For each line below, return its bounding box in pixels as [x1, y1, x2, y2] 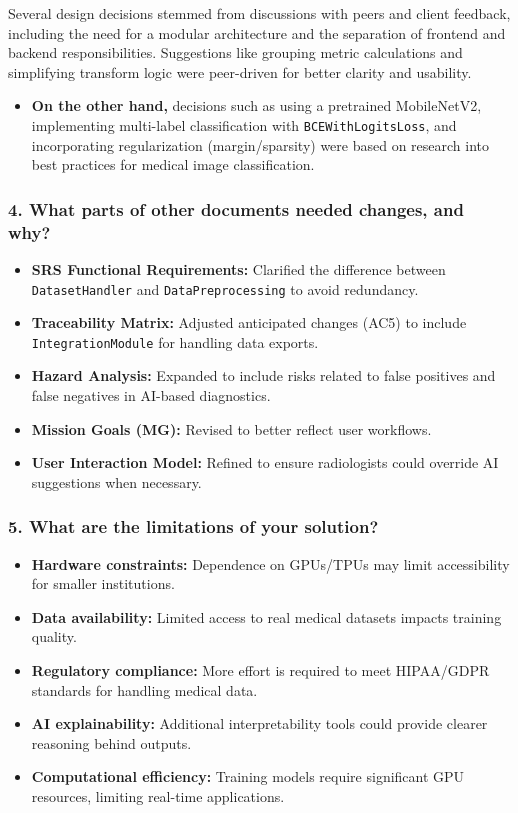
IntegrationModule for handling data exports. [31, 331, 319, 352]
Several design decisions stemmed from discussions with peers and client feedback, [8, 3, 511, 23]
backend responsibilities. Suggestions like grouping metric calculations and [8, 42, 463, 63]
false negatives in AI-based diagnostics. [31, 385, 271, 406]
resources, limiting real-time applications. [31, 785, 285, 806]
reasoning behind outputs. [31, 732, 192, 753]
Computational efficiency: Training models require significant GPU [31, 766, 465, 787]
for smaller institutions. [31, 573, 175, 594]
